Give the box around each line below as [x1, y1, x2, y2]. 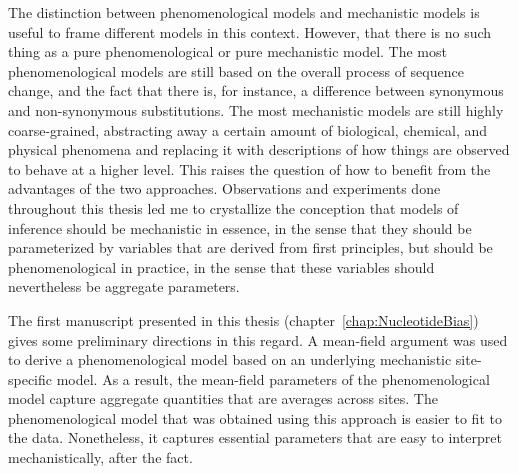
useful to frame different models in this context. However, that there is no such [8, 21, 492, 42]
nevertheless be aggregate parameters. [8, 276, 240, 297]
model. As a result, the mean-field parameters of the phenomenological [56, 368, 490, 389]
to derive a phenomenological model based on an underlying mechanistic [8, 349, 452, 370]
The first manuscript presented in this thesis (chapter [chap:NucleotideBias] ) [8, 309, 479, 330]
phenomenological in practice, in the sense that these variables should [8, 256, 435, 277]
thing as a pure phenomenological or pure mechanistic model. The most [8, 41, 447, 62]
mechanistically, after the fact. [8, 447, 193, 468]
